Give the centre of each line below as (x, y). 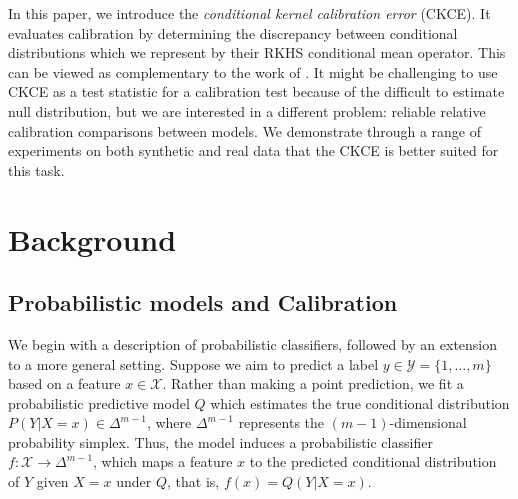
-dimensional (428, 422)
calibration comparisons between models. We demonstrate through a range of (245, 130)
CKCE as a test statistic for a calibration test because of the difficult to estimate (256, 91)
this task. (36, 169)
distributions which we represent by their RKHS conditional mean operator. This (257, 52)
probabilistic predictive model (99, 402)
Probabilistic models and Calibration (203, 302)
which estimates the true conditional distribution (360, 402)
